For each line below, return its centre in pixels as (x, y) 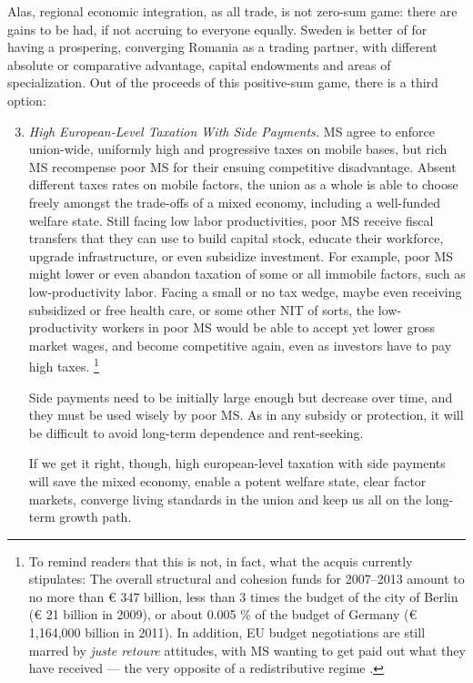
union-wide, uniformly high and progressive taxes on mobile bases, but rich (238, 149)
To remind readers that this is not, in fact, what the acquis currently (221, 561)
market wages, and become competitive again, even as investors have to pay (240, 345)
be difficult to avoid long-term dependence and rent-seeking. (196, 432)
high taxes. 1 (64, 365)
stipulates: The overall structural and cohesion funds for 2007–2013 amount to (247, 579)
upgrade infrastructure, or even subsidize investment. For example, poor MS (241, 255)
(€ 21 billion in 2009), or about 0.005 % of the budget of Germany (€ (223, 614)
